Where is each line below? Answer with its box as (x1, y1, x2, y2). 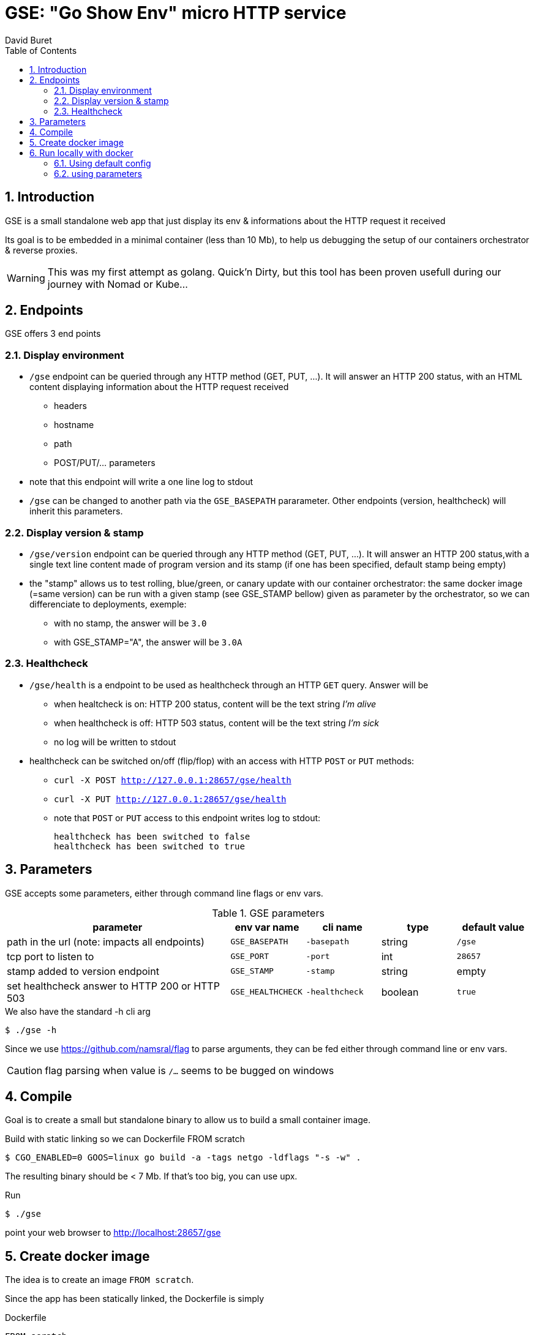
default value (462, 920, 525, 933)
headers (54, 401, 87, 412)
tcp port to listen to (7, 950, 94, 963)
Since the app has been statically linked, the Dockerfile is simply (5, 1293, 265, 1304)
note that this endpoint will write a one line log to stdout (29, 476, 253, 487)
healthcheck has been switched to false (54, 831, 250, 841)
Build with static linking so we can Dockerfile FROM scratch (5, 1134, 245, 1145)
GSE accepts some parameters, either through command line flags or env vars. (5, 887, 323, 898)
